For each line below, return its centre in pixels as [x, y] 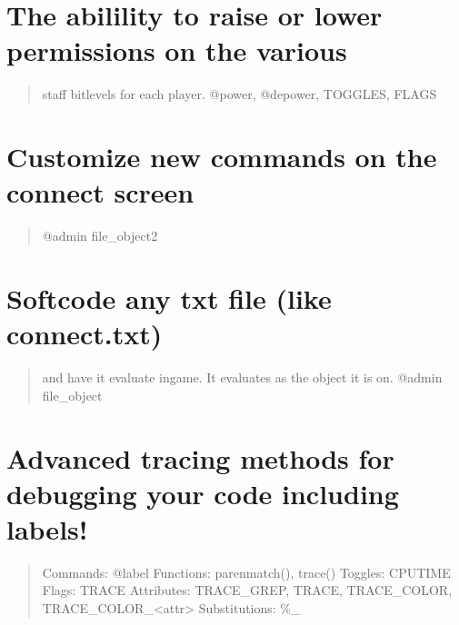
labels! [47, 528]
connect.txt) [85, 334]
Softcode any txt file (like [169, 298]
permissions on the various [177, 50]
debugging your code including [203, 493]
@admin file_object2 [100, 236]
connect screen [100, 192]
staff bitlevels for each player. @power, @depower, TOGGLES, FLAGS [239, 94]
